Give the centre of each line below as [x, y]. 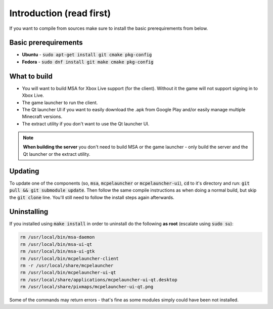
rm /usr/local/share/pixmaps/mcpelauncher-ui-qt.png [87, 287]
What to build [31, 76]
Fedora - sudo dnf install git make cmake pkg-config [88, 62]
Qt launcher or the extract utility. [57, 154]
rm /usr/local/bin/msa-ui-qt [56, 244]
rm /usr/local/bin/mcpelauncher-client [69, 258]
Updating [24, 171]
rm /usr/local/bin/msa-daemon [57, 237]
